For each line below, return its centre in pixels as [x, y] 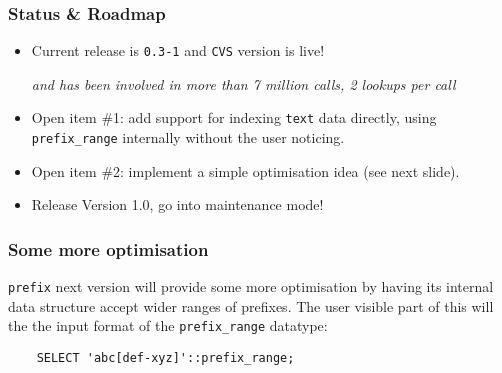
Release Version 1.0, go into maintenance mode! [177, 204]
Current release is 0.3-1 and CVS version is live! [178, 50]
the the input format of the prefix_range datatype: [168, 325]
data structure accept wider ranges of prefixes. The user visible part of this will [251, 305]
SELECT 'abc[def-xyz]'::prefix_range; [165, 358]
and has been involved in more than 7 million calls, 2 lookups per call [243, 83]
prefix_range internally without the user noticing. [188, 137]
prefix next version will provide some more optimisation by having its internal [251, 286]
